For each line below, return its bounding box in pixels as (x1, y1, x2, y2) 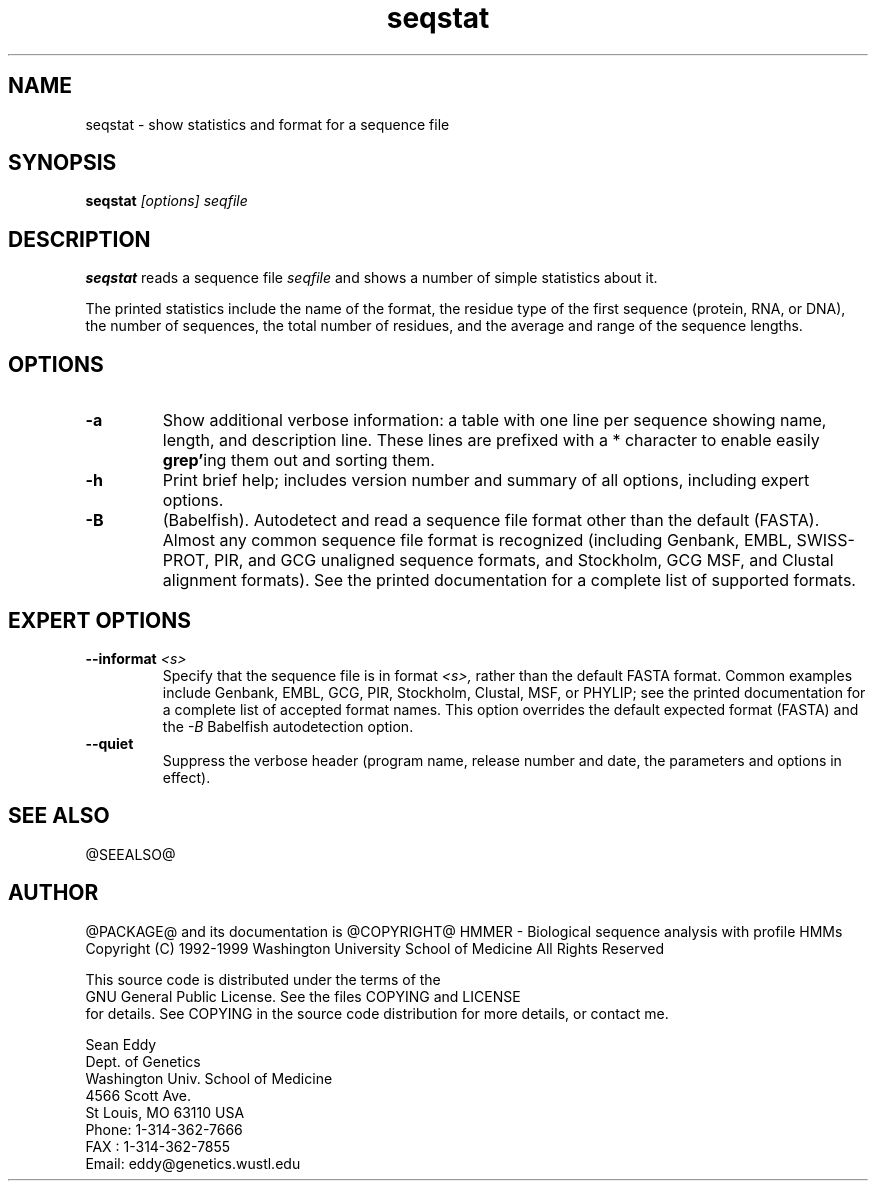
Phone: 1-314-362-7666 (85, 1120, 243, 1138)
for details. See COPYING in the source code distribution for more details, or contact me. (85, 1004, 669, 1022)
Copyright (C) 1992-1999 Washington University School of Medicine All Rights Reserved (85, 939, 665, 957)
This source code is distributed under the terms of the (85, 970, 441, 988)
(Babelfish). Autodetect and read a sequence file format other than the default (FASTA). (162, 510, 820, 531)
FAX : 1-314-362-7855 (85, 1137, 231, 1155)
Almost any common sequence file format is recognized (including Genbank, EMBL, (162, 530, 793, 551)
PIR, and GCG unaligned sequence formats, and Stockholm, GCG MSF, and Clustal (213, 550, 834, 571)
